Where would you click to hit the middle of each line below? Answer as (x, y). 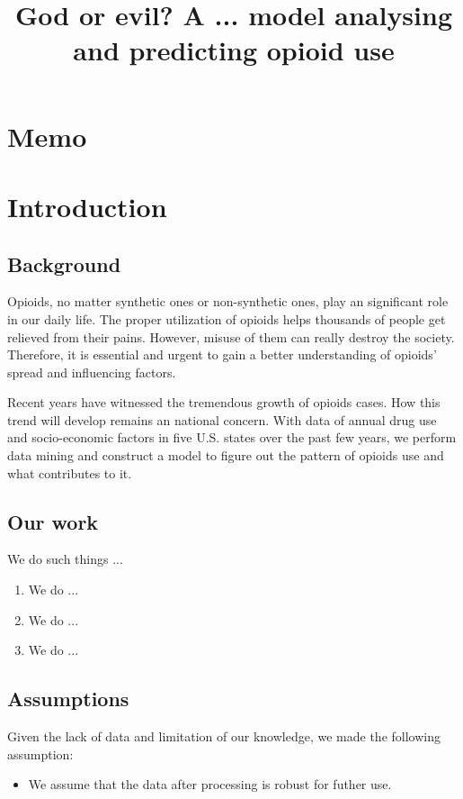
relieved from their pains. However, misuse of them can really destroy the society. (231, 336)
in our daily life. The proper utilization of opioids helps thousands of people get (227, 318)
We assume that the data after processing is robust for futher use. (210, 784)
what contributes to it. (70, 472)
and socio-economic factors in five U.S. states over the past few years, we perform (232, 437)
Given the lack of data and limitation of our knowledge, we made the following (224, 736)
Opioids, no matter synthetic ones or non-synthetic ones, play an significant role (228, 301)
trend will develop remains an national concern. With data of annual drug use (222, 419)
